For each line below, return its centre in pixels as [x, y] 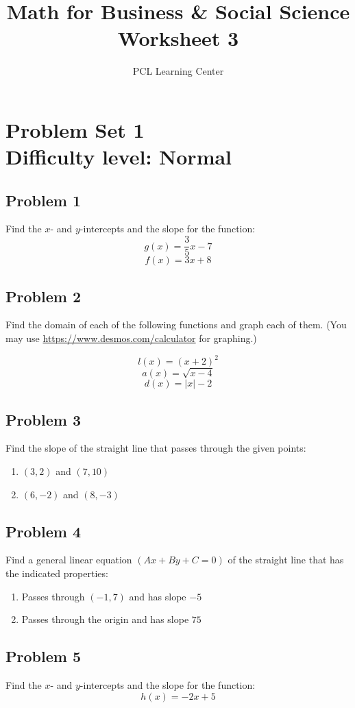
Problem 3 [43, 419]
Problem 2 [43, 296]
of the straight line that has [286, 560]
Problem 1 [43, 200]
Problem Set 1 [75, 129]
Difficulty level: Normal [119, 157]
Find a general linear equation [69, 560]
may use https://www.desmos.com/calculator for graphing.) [131, 338]
